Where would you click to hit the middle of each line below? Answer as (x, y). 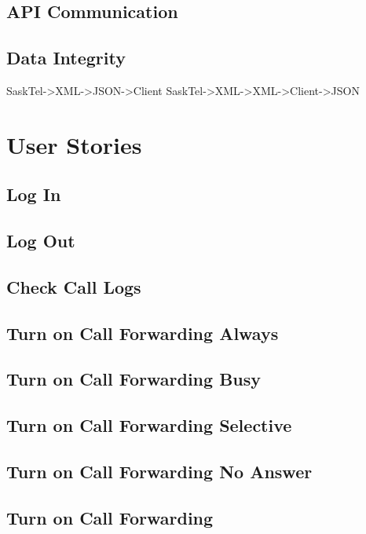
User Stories (74, 144)
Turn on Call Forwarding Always (143, 333)
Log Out (41, 241)
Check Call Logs (74, 286)
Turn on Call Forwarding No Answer (159, 472)
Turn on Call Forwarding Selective (149, 425)
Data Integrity (66, 58)
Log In (34, 194)
